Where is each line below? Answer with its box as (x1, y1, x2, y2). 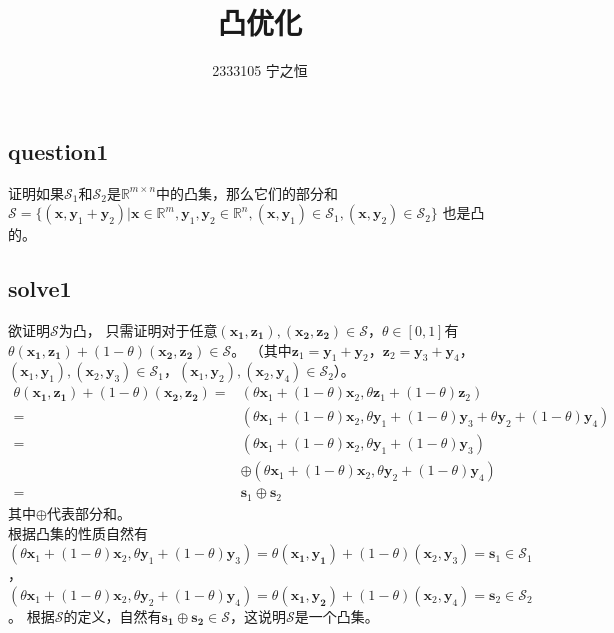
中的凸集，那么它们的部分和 (156, 182, 339, 203)
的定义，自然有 (63, 605, 162, 626)
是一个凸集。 (294, 605, 379, 626)
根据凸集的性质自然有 (8, 522, 148, 543)
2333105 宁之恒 (212, 60, 308, 81)
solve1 (8, 273, 72, 304)
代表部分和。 (46, 502, 131, 523)
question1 (8, 135, 109, 166)
